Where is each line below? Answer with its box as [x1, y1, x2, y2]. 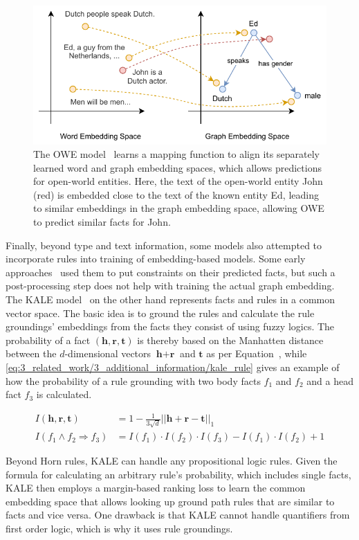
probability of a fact [6, 332, 91, 347]
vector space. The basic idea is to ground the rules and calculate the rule [6, 305, 315, 320]
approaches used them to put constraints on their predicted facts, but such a [6, 264, 335, 279]
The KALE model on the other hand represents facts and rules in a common [6, 292, 335, 307]
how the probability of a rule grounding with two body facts [6, 373, 261, 388]
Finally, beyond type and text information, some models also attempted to [6, 237, 322, 252]
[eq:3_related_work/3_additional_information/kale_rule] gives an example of [6, 360, 340, 375]
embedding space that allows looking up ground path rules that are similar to [6, 494, 335, 508]
